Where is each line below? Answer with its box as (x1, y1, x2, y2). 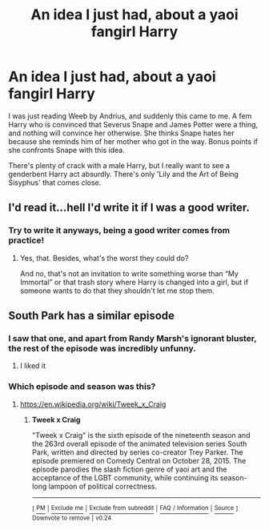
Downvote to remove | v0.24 (31, 514, 112, 522)
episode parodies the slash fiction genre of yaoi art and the (31, 464, 227, 474)
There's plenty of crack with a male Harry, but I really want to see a (8, 160, 231, 170)
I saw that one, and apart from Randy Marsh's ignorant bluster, (8, 332, 257, 343)
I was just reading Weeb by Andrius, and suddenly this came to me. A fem (8, 110, 252, 121)
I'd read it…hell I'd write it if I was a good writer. (8, 201, 251, 215)
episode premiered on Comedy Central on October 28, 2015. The (31, 456, 247, 465)
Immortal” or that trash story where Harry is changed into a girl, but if (19, 277, 249, 287)
